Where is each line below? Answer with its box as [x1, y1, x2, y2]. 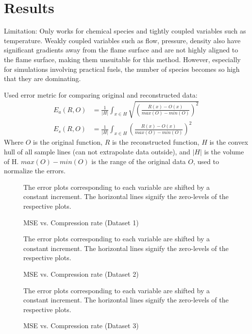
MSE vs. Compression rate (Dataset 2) [23, 268, 139, 279]
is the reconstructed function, [112, 137, 200, 147]
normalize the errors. [4, 166, 66, 176]
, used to [193, 156, 219, 166]
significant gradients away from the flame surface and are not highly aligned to [4, 45, 238, 55]
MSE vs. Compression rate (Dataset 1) [23, 217, 139, 227]
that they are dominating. [4, 73, 81, 83]
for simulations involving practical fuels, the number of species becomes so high [4, 64, 240, 74]
